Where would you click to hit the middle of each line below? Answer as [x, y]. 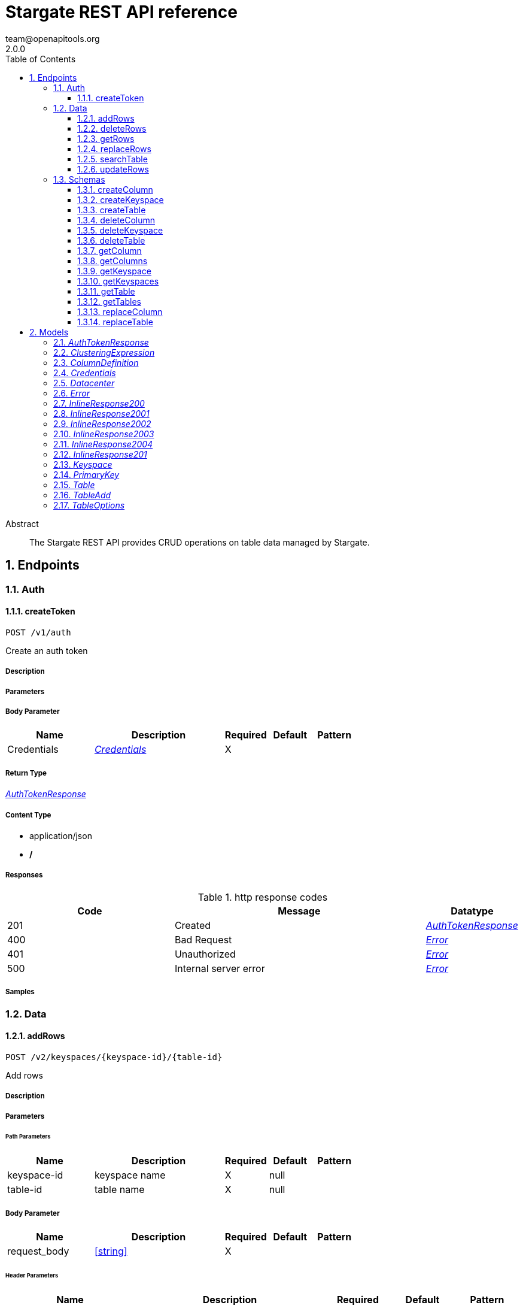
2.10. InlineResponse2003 [104, 434]
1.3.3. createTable [112, 210]
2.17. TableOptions [89, 505]
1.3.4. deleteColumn [116, 220]
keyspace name [130, 1175]
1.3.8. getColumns [112, 261]
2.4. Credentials [85, 373]
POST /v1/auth [38, 632]
